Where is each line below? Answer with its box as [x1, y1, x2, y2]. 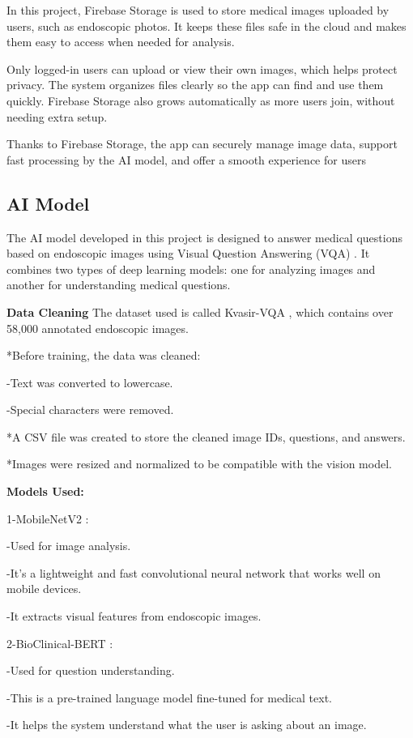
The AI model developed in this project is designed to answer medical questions [6, 228, 402, 245]
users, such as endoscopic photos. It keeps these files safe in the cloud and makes [6, 17, 407, 34]
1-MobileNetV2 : [6, 510, 89, 527]
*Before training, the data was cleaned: [6, 347, 201, 364]
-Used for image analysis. [6, 537, 131, 554]
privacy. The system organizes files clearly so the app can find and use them [6, 76, 384, 93]
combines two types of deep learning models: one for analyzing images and [6, 260, 376, 277]
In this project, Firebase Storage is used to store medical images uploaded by [6, 2, 390, 18]
